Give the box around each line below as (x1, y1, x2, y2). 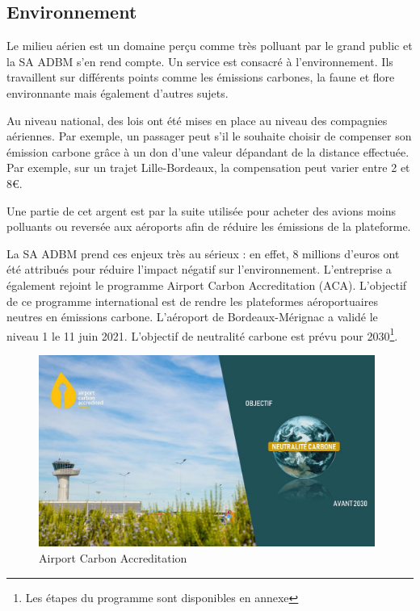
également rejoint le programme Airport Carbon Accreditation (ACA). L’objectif (6, 276, 407, 293)
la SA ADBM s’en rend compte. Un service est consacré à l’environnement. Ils (6, 52, 393, 69)
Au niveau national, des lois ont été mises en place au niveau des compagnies (6, 111, 388, 128)
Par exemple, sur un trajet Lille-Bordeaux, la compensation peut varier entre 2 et (6, 159, 410, 176)
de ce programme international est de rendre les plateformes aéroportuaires (6, 292, 378, 309)
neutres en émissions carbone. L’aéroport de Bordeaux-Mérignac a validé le (6, 308, 378, 325)
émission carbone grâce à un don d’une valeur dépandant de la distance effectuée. (6, 143, 409, 160)
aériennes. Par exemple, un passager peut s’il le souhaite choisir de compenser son (6, 128, 412, 144)
